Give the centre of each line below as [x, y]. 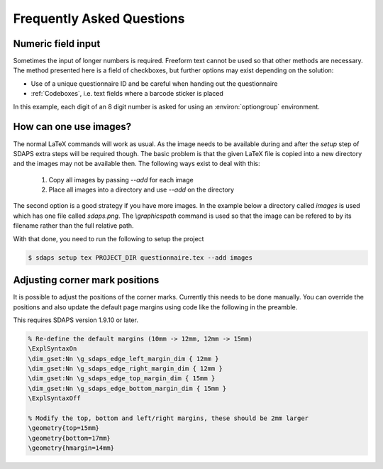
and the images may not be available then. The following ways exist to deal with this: [137, 164]
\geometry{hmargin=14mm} [71, 448]
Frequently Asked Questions [99, 18]
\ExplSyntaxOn [52, 349]
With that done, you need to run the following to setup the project [109, 238]
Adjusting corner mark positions [86, 280]
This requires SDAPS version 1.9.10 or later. [76, 320]
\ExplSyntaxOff [54, 398]
